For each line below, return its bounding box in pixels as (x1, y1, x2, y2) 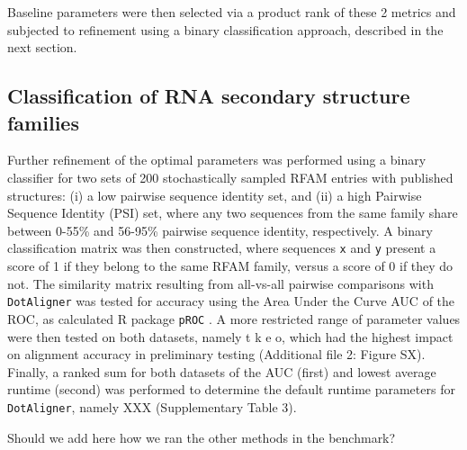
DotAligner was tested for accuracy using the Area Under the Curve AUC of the (7, 292, 455, 310)
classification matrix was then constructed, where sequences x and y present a (7, 238, 436, 257)
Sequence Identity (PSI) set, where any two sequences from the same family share (7, 203, 458, 222)
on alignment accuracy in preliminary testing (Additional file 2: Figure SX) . (7, 345, 426, 364)
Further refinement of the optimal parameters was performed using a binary (7, 150, 427, 169)
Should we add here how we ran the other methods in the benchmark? (7, 427, 396, 446)
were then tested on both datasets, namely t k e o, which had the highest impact (7, 327, 454, 346)
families (7, 108, 79, 136)
